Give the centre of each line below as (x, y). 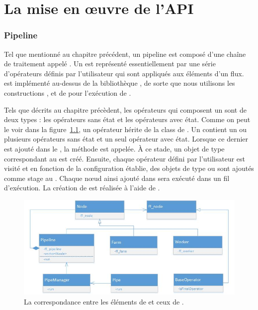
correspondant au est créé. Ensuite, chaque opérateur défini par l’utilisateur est (125, 158)
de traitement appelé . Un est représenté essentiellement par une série (110, 64)
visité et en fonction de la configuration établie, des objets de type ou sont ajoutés (129, 168)
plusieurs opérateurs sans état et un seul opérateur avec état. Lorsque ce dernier (126, 139)
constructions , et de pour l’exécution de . (68, 92)
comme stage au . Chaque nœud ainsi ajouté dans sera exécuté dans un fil (117, 178)
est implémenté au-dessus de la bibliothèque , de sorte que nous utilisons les (120, 83)
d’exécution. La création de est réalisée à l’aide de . (82, 188)
